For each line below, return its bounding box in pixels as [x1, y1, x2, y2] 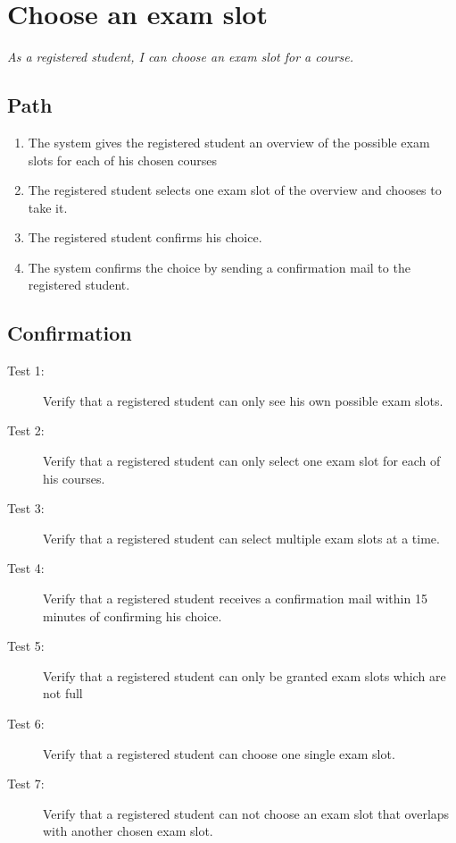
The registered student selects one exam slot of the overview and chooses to [28, 181, 442, 199]
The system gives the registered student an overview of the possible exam [28, 132, 430, 151]
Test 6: [7, 714, 45, 732]
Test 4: [7, 559, 45, 577]
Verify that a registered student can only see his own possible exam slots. [43, 391, 444, 409]
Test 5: [7, 636, 45, 655]
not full [43, 684, 83, 703]
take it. [28, 198, 68, 216]
